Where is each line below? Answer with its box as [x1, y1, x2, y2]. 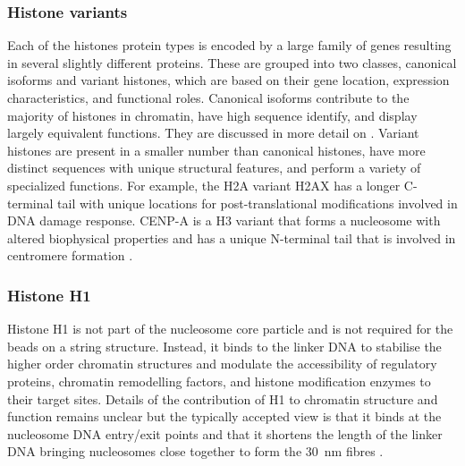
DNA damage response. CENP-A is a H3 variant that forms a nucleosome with [7, 211, 441, 230]
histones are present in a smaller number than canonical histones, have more [7, 140, 426, 159]
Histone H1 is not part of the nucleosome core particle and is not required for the [7, 319, 453, 338]
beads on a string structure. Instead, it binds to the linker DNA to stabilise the [7, 336, 442, 355]
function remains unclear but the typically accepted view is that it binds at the [7, 407, 442, 426]
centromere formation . [7, 246, 133, 265]
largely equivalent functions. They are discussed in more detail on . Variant [7, 123, 419, 142]
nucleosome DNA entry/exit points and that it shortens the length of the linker [7, 424, 443, 443]
